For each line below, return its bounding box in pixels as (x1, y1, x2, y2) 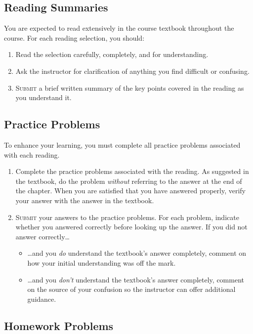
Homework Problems (4, 318, 114, 333)
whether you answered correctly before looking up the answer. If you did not (15, 222, 248, 232)
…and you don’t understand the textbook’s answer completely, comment (27, 274, 244, 284)
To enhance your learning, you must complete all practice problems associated (4, 139, 241, 150)
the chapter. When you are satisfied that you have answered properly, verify (15, 185, 246, 196)
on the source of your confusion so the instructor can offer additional (27, 284, 236, 294)
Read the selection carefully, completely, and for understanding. (15, 49, 209, 59)
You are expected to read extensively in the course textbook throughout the (4, 23, 234, 33)
